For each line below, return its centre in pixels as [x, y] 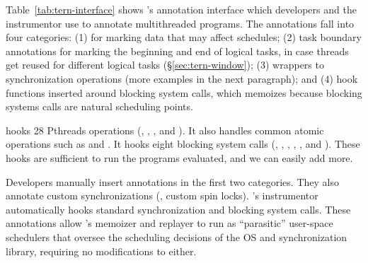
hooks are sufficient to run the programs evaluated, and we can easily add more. [179, 157]
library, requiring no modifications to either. [101, 251]
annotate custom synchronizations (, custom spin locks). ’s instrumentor [162, 195]
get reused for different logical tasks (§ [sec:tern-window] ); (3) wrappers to [165, 65]
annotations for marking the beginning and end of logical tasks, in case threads [177, 51]
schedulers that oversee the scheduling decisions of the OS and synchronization [177, 236]
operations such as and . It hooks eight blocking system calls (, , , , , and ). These [183, 144]
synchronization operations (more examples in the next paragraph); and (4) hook [182, 78]
